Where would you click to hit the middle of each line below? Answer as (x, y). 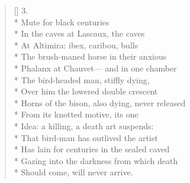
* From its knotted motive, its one (76, 114)
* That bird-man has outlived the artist (86, 137)
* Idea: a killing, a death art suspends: (84, 125)
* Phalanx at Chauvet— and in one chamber (95, 68)
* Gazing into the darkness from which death (96, 160)
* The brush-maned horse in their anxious (90, 56)
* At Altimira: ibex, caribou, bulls (76, 45)
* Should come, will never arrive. (73, 172)
